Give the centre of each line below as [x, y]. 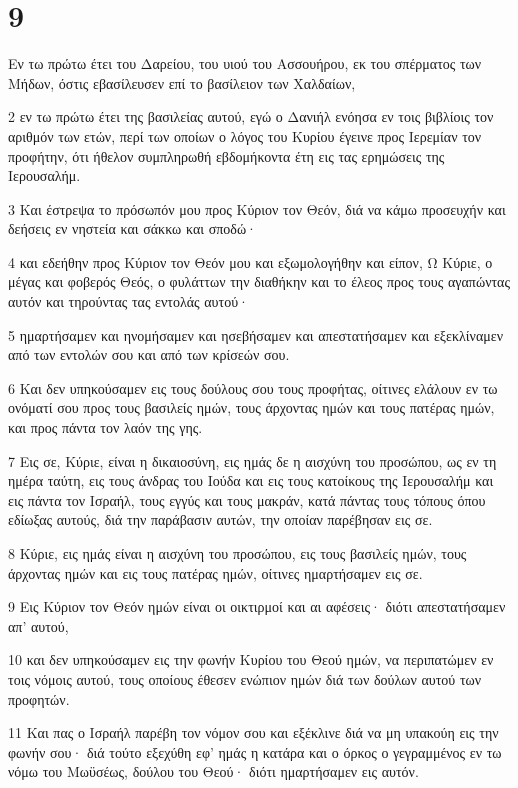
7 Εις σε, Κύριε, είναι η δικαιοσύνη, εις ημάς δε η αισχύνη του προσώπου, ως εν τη [252, 460]
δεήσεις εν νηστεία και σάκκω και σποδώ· [132, 228]
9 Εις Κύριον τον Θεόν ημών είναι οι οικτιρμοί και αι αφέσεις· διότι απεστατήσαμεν [257, 606]
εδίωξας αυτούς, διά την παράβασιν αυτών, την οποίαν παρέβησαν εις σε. [220, 519]
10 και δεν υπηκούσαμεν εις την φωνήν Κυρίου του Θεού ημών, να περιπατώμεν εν [251, 659]
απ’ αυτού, [38, 625]
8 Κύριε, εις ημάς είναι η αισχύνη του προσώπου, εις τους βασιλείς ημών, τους [237, 553]
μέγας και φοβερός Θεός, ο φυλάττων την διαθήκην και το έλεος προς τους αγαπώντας [259, 281]
